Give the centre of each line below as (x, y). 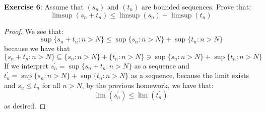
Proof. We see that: (34, 31)
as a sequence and (162, 65)
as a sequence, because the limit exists (190, 75)
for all (51, 85)
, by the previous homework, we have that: (148, 85)
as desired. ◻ (25, 105)
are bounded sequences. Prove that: (196, 6)
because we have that (37, 48)
